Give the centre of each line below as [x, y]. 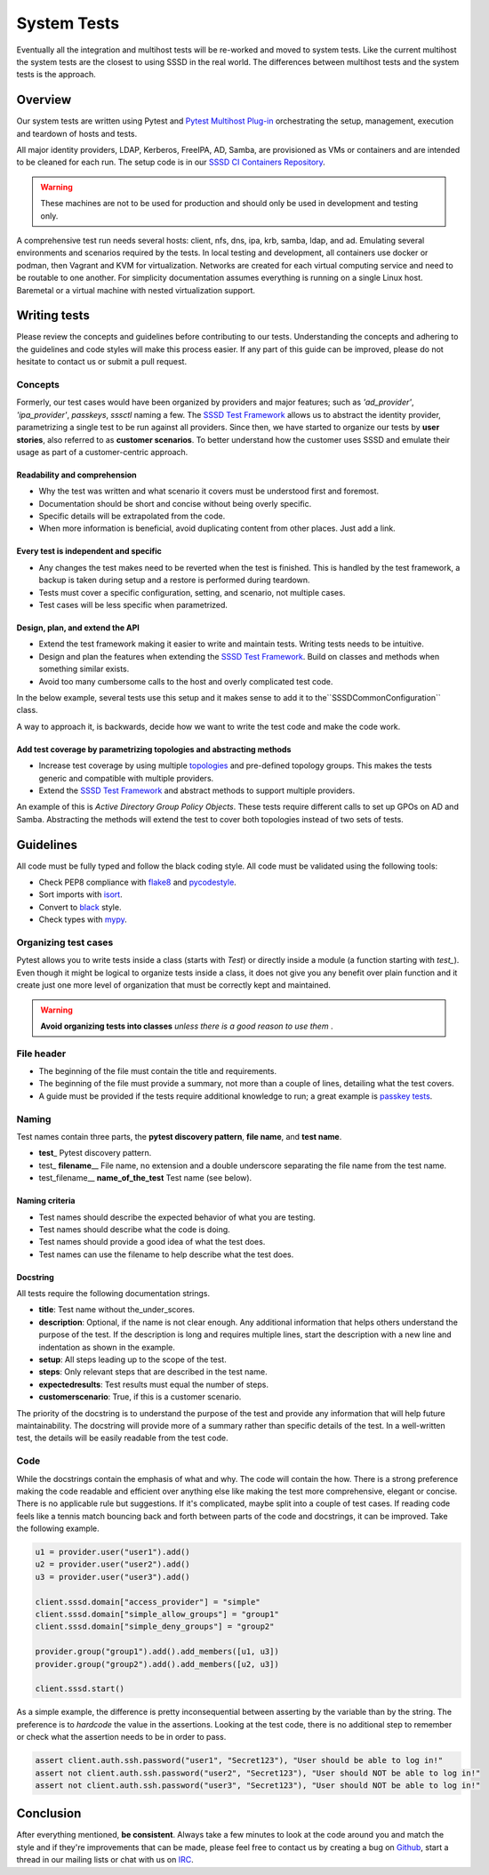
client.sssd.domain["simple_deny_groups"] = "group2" [155, 1627]
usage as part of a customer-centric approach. [102, 452]
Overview [44, 100]
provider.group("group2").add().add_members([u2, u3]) [157, 1664]
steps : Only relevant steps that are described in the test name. [153, 1372]
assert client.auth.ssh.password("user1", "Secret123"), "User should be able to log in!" [239, 1761]
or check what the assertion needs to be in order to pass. [121, 1737]
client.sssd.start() [80, 1689]
